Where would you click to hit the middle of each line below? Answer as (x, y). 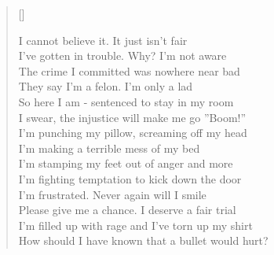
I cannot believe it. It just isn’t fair (103, 40)
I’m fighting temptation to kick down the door (130, 178)
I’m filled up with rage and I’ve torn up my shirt (135, 225)
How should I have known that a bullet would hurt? (143, 240)
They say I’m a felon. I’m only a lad (106, 86)
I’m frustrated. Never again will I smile (112, 194)
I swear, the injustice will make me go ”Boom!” (132, 117)
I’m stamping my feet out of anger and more (126, 163)
